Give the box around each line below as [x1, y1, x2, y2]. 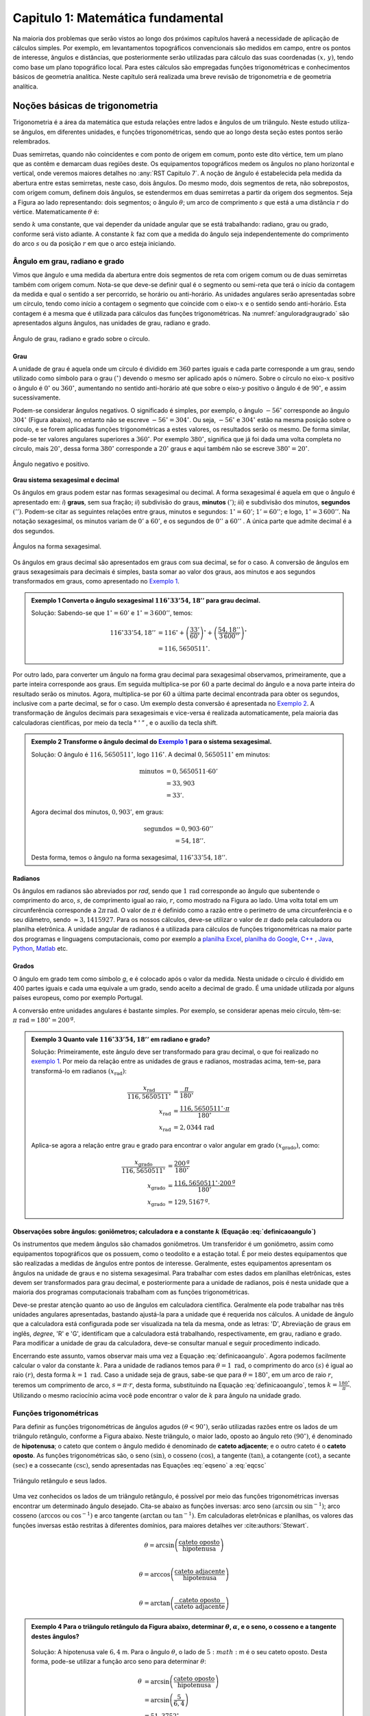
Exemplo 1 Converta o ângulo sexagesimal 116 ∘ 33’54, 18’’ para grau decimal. [31, 595, 261, 604]
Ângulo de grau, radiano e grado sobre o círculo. [12, 334, 150, 343]
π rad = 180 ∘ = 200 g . [12, 1015, 75, 1024]
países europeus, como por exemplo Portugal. [12, 994, 143, 1002]
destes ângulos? [31, 1632, 79, 1640]
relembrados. [12, 137, 51, 146]
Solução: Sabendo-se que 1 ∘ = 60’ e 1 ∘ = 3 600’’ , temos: [31, 608, 193, 617]
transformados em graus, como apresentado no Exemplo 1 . [12, 577, 180, 585]
